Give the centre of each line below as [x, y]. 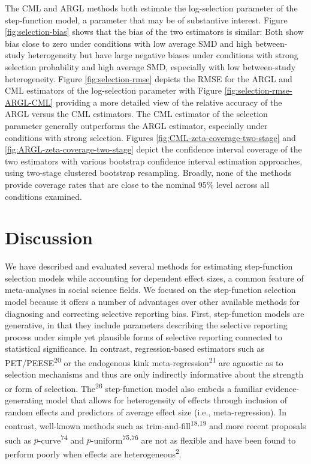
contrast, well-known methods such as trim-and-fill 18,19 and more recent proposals [155, 425]
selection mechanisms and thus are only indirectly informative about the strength [154, 374]
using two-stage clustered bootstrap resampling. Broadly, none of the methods [148, 173]
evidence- [282, 388]
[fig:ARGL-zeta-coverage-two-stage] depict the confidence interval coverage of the [153, 149]
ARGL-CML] [29, 102]
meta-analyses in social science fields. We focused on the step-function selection [150, 290]
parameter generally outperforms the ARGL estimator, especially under [136, 125]
